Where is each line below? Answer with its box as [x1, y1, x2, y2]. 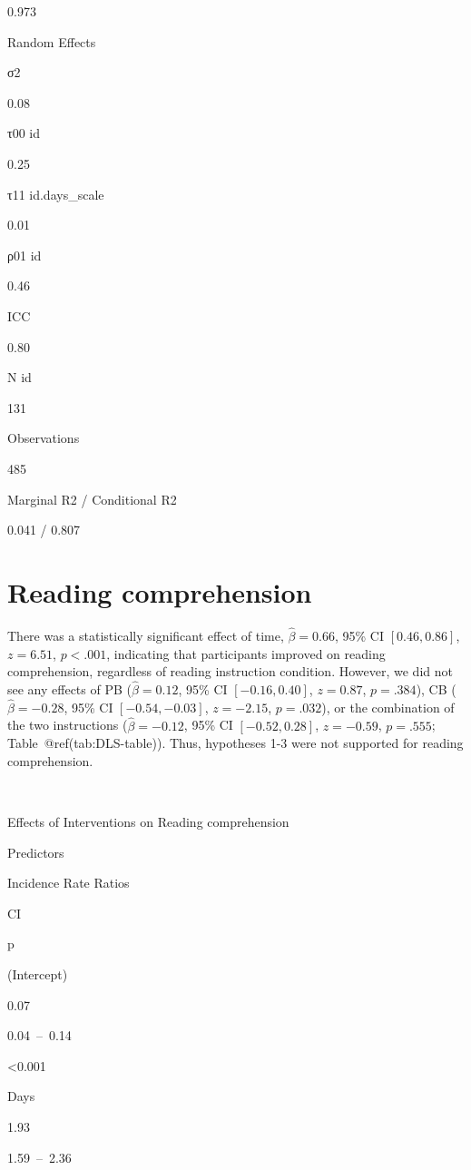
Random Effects [7, 32, 96, 51]
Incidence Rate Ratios [7, 873, 130, 892]
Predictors [7, 842, 64, 861]
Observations [7, 428, 80, 447]
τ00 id [7, 123, 40, 143]
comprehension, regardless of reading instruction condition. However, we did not [7, 662, 453, 681]
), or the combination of [321, 697, 455, 716]
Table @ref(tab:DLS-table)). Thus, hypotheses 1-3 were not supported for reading [7, 733, 464, 752]
